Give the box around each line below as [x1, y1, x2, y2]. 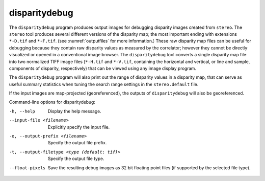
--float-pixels [9, 165, 46, 171]
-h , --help [9, 108, 35, 114]
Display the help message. [48, 108, 102, 114]
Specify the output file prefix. [48, 140, 107, 146]
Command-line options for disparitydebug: [9, 99, 96, 105]
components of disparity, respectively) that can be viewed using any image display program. [9, 65, 196, 71]
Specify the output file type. [48, 156, 105, 161]
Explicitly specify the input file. [48, 124, 110, 130]
